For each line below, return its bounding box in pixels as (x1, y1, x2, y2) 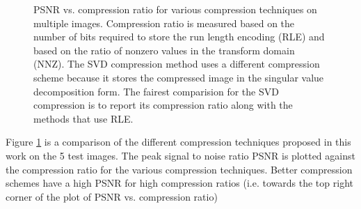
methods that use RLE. (33, 111, 134, 125)
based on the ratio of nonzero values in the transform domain (33, 42, 295, 57)
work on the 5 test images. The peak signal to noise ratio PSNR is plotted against (6, 148, 355, 162)
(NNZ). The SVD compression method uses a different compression (33, 56, 320, 71)
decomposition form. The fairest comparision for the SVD (33, 84, 279, 98)
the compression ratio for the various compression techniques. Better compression (6, 162, 353, 176)
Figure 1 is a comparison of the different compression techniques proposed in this (6, 134, 351, 149)
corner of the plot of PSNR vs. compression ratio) (6, 189, 218, 203)
